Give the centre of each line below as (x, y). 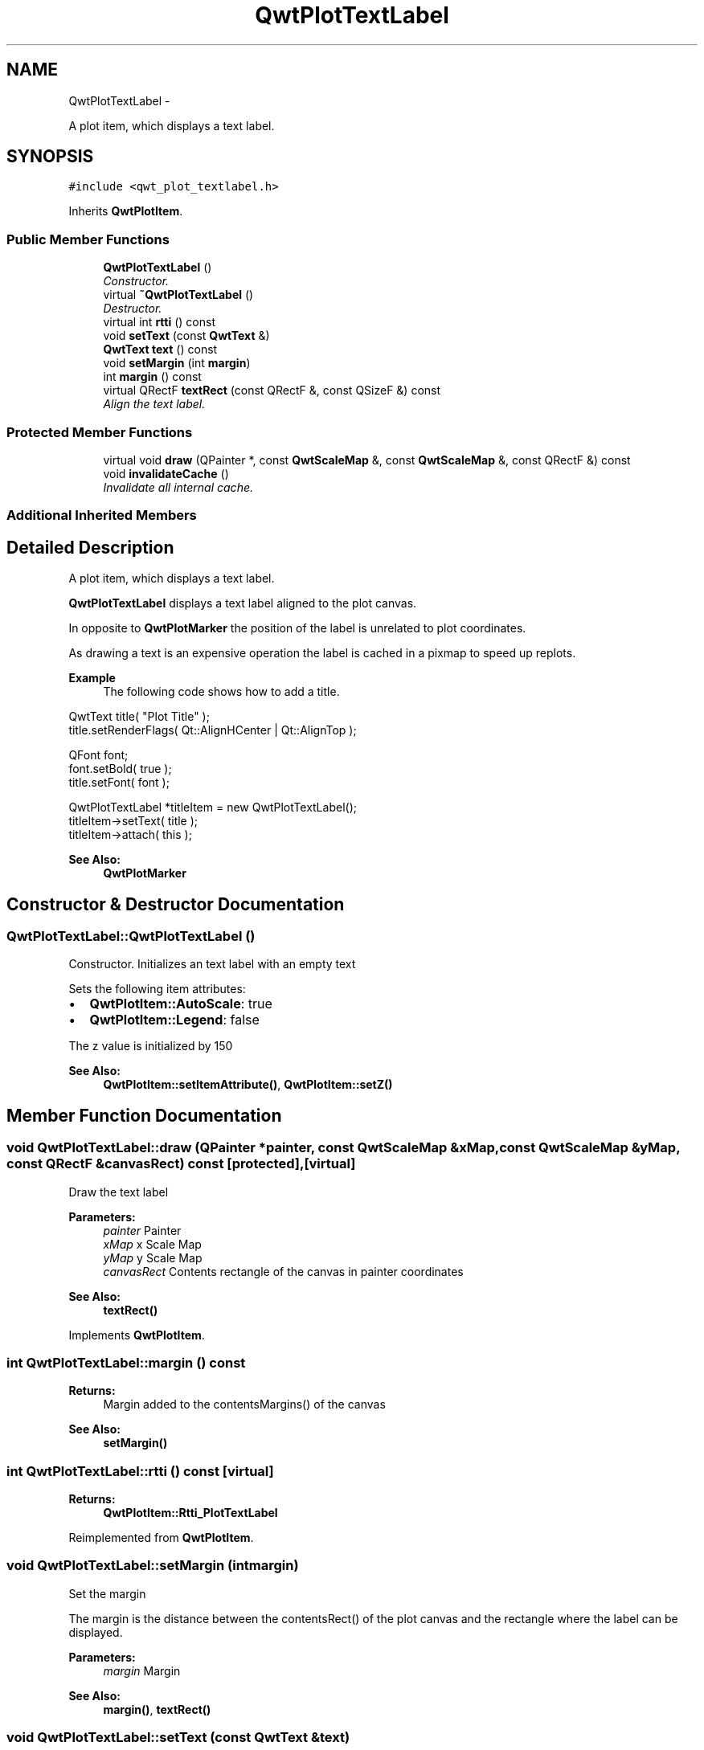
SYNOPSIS (50, 157)
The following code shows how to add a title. (221, 692)
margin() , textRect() (157, 1709)
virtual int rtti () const (159, 322)
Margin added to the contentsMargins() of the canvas (244, 1404)
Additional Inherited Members (102, 515)
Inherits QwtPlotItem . (126, 211)
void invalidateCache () (166, 473)
